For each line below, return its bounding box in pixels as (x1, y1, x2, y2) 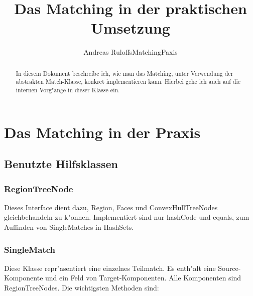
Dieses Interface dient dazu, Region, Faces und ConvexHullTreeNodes (4, 202, 218, 212)
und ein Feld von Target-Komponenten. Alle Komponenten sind (45, 272, 241, 283)
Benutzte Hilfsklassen (4, 156, 118, 172)
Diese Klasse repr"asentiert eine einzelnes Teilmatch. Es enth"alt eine (4, 262, 216, 273)
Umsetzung (91, 18, 170, 38)
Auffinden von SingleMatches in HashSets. (4, 222, 134, 232)
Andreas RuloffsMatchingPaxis (83, 47, 178, 57)
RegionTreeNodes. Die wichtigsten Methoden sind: (4, 282, 159, 293)
